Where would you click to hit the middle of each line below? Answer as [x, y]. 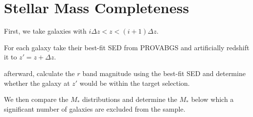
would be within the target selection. [135, 83]
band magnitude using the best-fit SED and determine [164, 73]
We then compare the [36, 99]
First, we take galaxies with [45, 31]
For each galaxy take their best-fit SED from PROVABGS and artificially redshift [127, 47]
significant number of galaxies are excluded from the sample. [95, 108]
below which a [212, 99]
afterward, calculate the [39, 73]
